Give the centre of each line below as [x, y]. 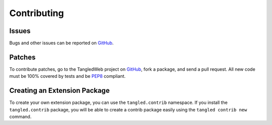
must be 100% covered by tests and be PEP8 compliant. [67, 76]
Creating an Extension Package [60, 91]
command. [20, 117]
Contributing [37, 13]
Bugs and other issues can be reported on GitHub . [61, 43]
